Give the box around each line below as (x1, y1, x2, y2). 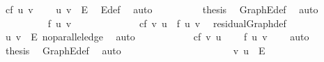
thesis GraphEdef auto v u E (5, 42, 265, 57)
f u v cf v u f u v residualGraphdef (47, 15, 286, 30)
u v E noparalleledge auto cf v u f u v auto (5, 29, 309, 44)
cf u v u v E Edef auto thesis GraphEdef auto (5, 2, 318, 16)
